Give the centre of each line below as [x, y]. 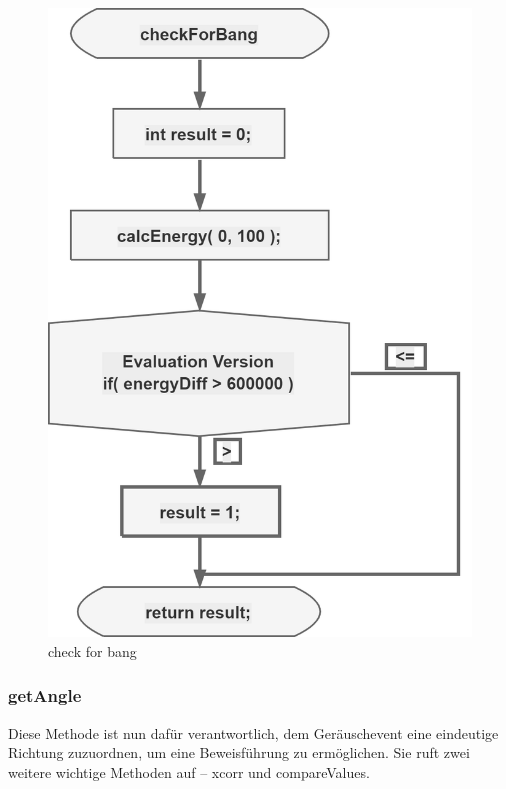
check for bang [92, 650]
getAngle [45, 695]
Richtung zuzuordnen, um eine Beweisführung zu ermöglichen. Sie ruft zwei [239, 752]
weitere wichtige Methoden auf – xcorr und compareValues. [189, 771]
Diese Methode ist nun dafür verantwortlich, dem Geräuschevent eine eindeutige [253, 732]
